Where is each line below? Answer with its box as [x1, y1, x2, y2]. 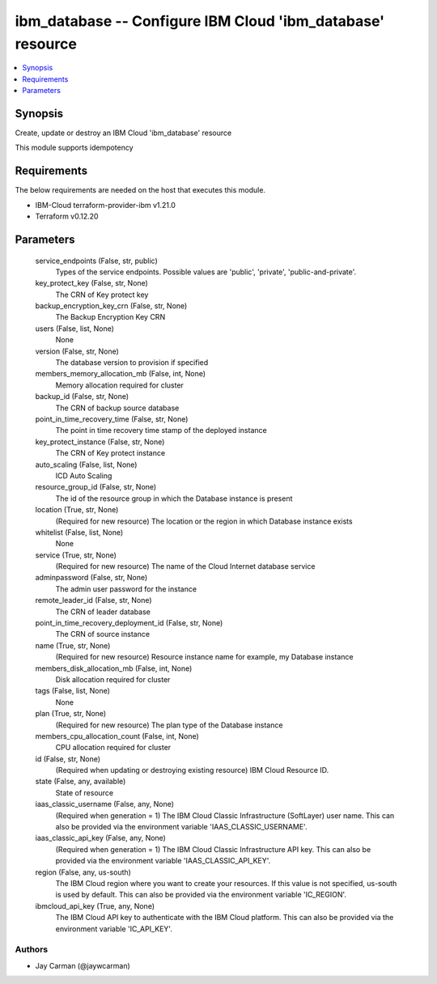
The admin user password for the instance [55, 583, 197, 594]
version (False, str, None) [35, 346, 119, 356]
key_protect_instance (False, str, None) [35, 437, 165, 447]
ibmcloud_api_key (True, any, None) [35, 901, 155, 910]
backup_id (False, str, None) [35, 392, 129, 401]
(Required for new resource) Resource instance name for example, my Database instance [55, 652, 354, 662]
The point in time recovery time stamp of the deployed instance [55, 426, 267, 435]
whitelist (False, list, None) [35, 527, 124, 537]
